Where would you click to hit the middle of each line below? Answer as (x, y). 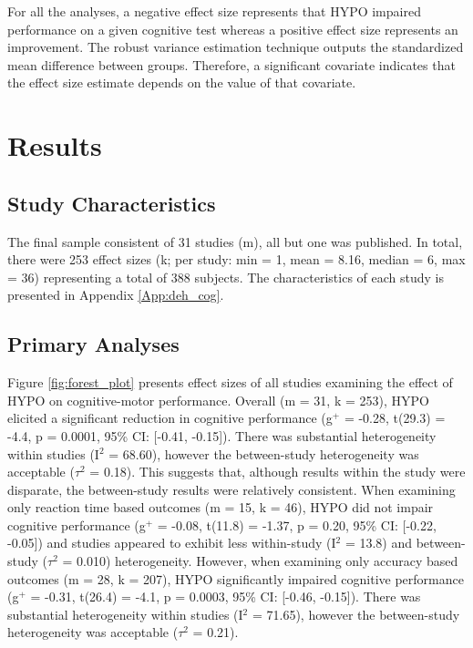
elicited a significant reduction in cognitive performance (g (170, 418)
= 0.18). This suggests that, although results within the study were (278, 472)
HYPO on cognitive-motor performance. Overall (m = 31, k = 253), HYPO (218, 400)
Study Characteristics (112, 203)
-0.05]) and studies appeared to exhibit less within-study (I (172, 543)
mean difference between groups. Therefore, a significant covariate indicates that (231, 64)
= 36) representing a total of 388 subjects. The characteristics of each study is (226, 277)
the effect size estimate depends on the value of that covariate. (182, 82)
